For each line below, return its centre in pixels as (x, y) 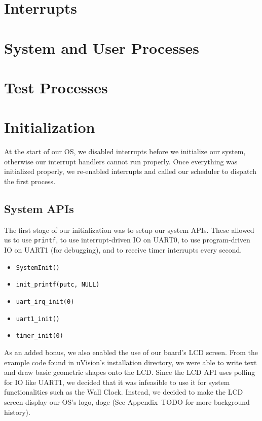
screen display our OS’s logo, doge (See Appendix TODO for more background (127, 401)
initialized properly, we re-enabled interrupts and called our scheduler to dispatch (130, 171)
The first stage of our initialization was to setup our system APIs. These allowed (129, 230)
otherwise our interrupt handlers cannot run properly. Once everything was (121, 161)
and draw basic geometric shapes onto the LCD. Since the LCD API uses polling (130, 372)
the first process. (30, 181)
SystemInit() (38, 268)
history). (17, 412)
